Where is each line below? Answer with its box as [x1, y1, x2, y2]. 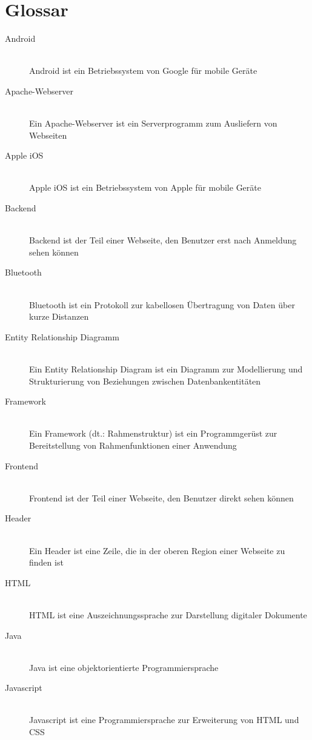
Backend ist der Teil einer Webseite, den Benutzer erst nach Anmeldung [29, 234, 297, 246]
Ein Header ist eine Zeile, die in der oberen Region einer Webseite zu [29, 544, 285, 557]
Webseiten [29, 128, 67, 141]
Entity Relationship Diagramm [5, 330, 119, 343]
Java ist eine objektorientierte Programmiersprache [29, 661, 219, 673]
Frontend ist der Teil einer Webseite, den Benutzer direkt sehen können [29, 491, 294, 504]
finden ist [29, 556, 64, 569]
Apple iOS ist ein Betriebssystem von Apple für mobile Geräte [29, 181, 261, 194]
